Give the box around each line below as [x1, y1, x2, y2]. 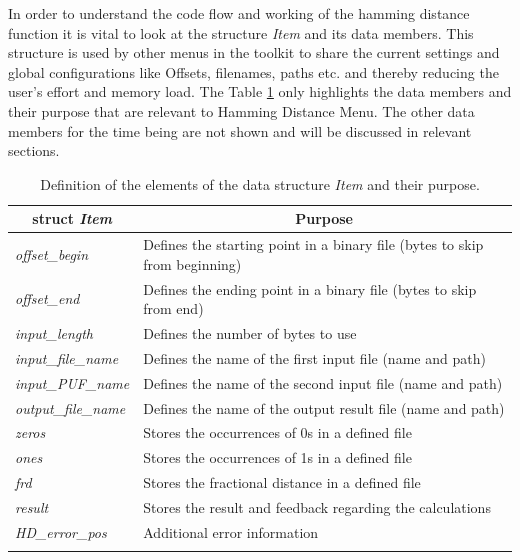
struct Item [32, 208, 112, 229]
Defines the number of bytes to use [143, 323, 357, 344]
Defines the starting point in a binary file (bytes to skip [143, 234, 484, 255]
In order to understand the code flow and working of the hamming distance [8, 3, 470, 23]
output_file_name [15, 397, 126, 418]
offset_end [15, 288, 80, 309]
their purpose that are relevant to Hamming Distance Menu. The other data [8, 100, 475, 121]
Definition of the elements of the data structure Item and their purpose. [40, 173, 480, 194]
